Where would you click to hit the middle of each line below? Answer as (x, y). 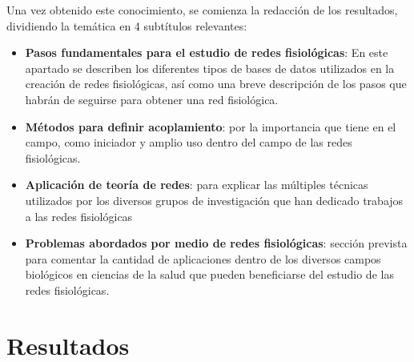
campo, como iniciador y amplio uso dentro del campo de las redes (189, 142)
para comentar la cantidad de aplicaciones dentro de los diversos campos (203, 258)
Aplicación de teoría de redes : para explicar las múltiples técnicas (197, 185)
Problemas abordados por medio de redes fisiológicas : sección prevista (216, 243)
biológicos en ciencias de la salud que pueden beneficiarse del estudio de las (209, 274)
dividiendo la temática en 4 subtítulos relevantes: (127, 25)
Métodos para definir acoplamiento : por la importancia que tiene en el (211, 126)
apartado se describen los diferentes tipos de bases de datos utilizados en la (210, 68)
